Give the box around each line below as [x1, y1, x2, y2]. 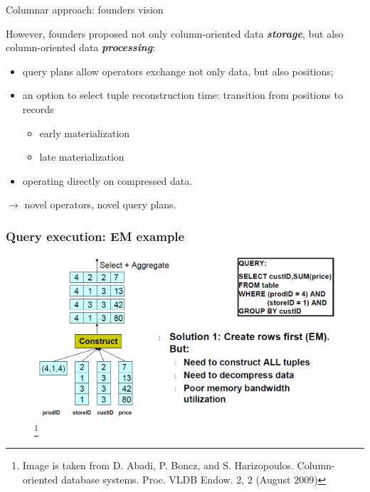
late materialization [39, 149, 125, 164]
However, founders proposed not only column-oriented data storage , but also [6, 26, 344, 41]
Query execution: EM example [6, 227, 185, 245]
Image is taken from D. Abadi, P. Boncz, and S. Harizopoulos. [22, 458, 294, 473]
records [22, 101, 54, 116]
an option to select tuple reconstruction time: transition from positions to [22, 87, 343, 102]
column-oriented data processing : [6, 40, 156, 55]
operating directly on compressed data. [22, 173, 193, 188]
